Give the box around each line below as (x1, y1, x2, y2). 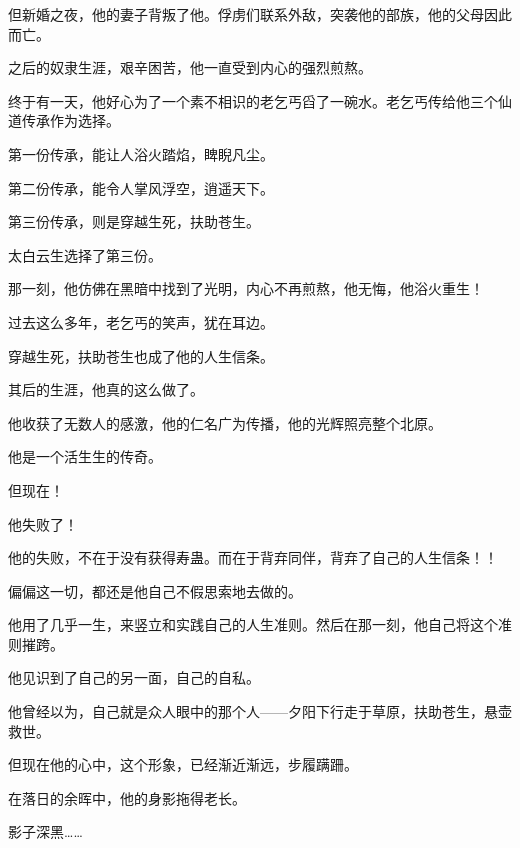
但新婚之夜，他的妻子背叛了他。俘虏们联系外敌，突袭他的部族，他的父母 (8, 4, 484, 24)
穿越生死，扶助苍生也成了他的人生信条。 (8, 345, 274, 366)
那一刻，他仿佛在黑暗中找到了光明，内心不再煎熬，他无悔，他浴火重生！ (8, 278, 484, 299)
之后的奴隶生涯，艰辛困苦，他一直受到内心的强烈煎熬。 (8, 57, 372, 78)
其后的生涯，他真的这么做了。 (8, 379, 204, 400)
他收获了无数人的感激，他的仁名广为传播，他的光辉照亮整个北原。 (8, 412, 442, 433)
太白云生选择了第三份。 (8, 244, 162, 265)
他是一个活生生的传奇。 (8, 446, 162, 467)
